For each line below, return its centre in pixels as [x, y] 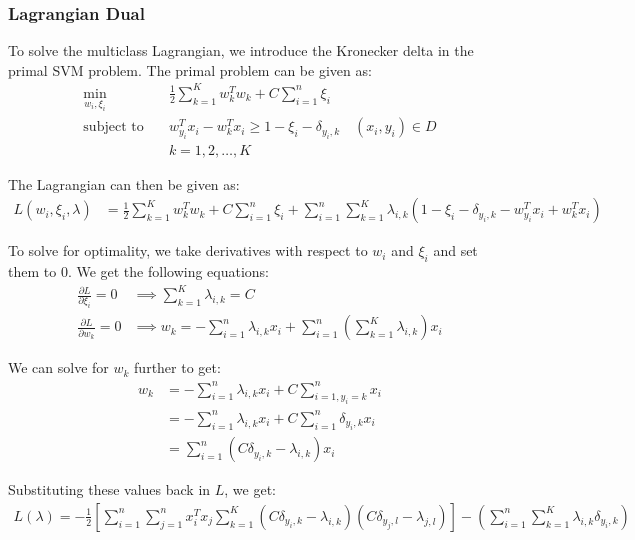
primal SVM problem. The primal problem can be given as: [190, 69]
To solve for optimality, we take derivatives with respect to [188, 250]
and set [455, 250]
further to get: [177, 367]
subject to [113, 127]
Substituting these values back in [109, 489]
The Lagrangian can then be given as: [124, 183]
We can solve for [58, 367]
